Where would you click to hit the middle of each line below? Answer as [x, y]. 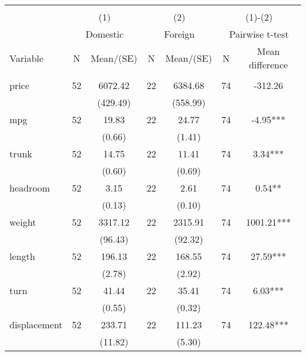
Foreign [179, 34]
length [22, 256]
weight [23, 222]
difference [268, 65]
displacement [36, 324]
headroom [30, 188]
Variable [26, 58]
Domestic [105, 34]
